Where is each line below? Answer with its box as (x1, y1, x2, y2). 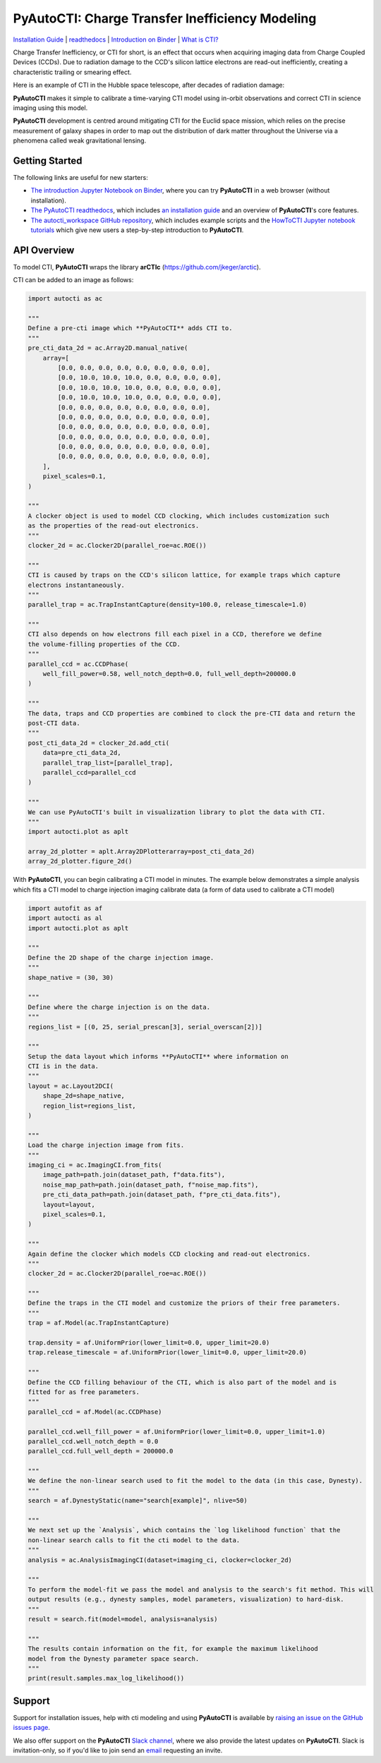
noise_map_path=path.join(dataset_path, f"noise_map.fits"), (42, 1180, 259, 1189)
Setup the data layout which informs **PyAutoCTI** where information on (28, 1052, 289, 1060)
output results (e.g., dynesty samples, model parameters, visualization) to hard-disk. (28, 1595, 345, 1604)
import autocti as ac (28, 295, 103, 303)
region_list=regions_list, (42, 1101, 137, 1110)
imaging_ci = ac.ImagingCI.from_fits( (28, 1161, 162, 1169)
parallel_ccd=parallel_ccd (42, 768, 137, 776)
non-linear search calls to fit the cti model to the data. (28, 1536, 241, 1544)
